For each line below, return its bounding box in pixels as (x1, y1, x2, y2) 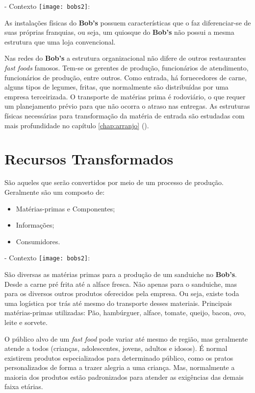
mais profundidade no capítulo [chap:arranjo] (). (4, 120, 149, 130)
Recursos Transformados (4, 149, 174, 169)
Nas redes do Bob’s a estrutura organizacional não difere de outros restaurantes (4, 53, 246, 63)
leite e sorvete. (4, 317, 48, 327)
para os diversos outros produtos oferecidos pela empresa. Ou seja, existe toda (4, 288, 239, 299)
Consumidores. (16, 236, 60, 246)
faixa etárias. (4, 381, 43, 392)
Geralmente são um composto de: (4, 186, 105, 197)
